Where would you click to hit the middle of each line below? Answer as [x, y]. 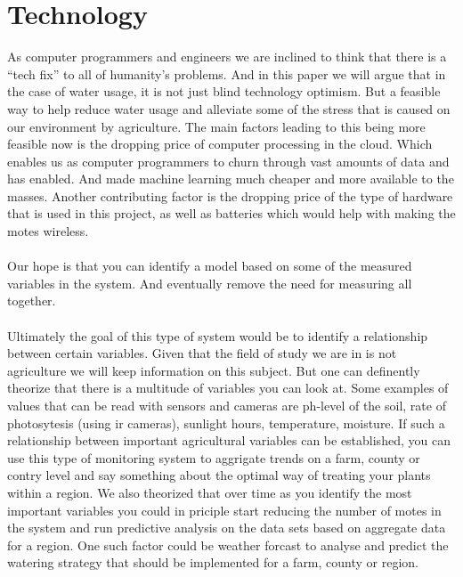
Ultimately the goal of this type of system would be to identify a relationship [218, 335]
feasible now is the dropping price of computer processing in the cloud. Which [220, 144]
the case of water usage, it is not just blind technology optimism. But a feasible [224, 91]
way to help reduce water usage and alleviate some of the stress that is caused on [229, 108]
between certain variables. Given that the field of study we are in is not [202, 353]
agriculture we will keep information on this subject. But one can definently [214, 370]
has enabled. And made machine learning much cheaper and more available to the [231, 179]
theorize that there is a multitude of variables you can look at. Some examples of [228, 388]
